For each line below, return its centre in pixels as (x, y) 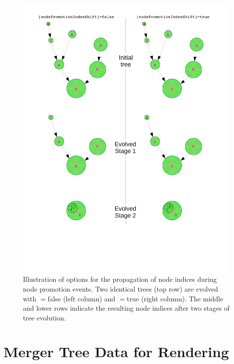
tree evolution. (44, 317)
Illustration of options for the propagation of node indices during (120, 279)
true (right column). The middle (175, 298)
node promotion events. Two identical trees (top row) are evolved (121, 289)
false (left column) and (82, 298)
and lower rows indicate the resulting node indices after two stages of (126, 308)
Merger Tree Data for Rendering (116, 351)
